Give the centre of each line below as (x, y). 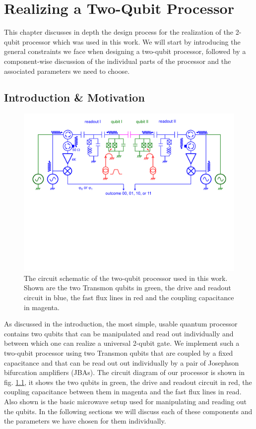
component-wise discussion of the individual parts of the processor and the (118, 61)
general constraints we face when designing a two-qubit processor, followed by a (125, 51)
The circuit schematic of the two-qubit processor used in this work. (126, 278)
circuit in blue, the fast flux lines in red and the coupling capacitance (129, 297)
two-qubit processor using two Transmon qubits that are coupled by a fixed (119, 353)
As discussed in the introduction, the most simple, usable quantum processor (121, 324)
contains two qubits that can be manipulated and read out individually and (119, 333)
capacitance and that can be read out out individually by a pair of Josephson (122, 362)
